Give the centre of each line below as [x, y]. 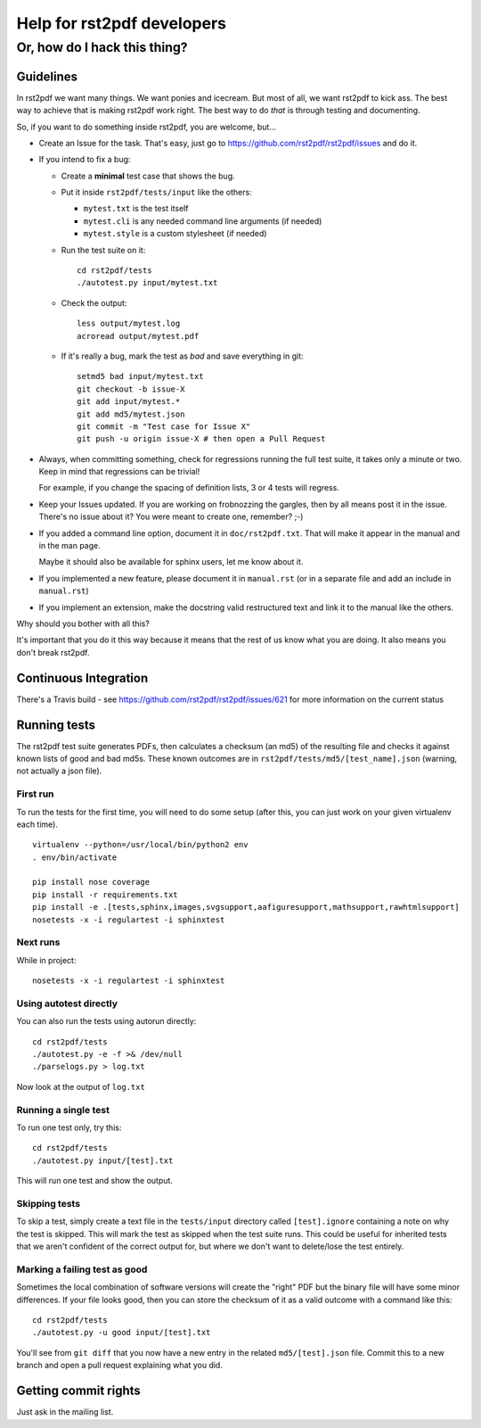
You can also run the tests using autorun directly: [106, 1021]
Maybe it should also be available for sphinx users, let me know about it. [171, 562]
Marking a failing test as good [82, 1269]
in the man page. [70, 546]
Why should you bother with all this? [83, 623]
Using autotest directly [67, 1003]
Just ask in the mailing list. [65, 1412]
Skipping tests [48, 1203]
